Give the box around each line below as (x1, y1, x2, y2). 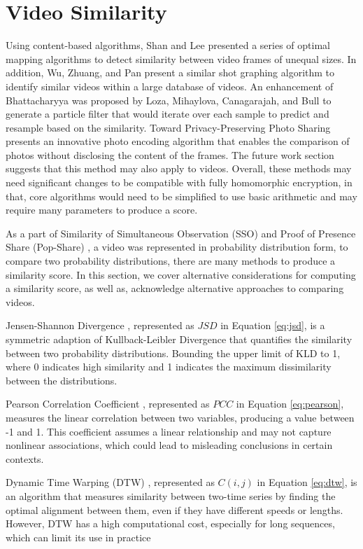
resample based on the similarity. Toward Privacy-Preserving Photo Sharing (6, 120, 331, 134)
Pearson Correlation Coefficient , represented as (6, 396, 210, 411)
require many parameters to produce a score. (6, 202, 198, 217)
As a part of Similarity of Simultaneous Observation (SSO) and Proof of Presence (6, 225, 356, 240)
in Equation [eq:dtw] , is (257, 475, 357, 489)
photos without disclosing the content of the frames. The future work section (6, 147, 334, 162)
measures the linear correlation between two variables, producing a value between (6, 410, 355, 424)
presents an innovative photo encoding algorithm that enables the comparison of (6, 134, 350, 148)
